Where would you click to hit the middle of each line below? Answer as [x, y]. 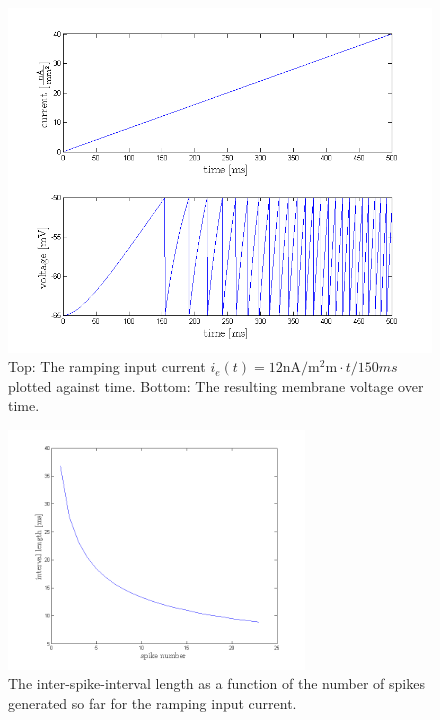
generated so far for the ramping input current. [152, 702]
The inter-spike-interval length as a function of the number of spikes [216, 683]
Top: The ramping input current [107, 366]
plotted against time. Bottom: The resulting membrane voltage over [216, 385]
